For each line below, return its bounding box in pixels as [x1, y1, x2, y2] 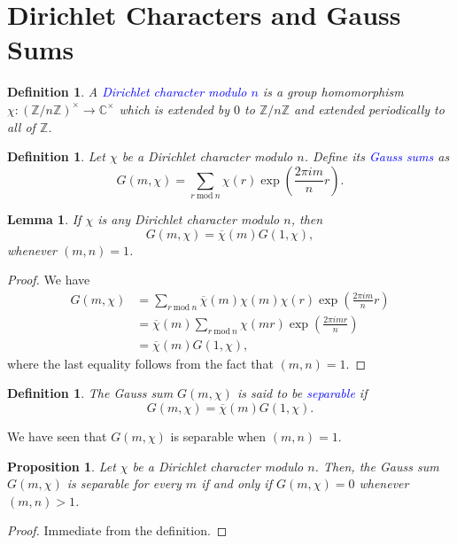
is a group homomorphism [262, 82, 404, 101]
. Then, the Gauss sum [314, 456, 439, 475]
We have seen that [7, 427, 107, 446]
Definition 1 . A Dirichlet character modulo [7, 82, 247, 101]
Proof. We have [7, 270, 90, 289]
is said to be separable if [236, 384, 368, 402]
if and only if [201, 474, 272, 493]
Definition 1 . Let [7, 147, 105, 166]
